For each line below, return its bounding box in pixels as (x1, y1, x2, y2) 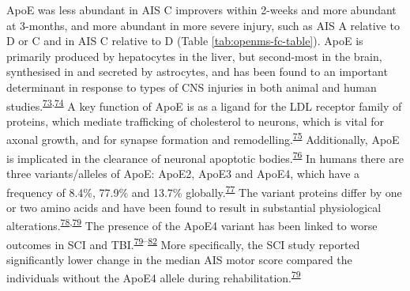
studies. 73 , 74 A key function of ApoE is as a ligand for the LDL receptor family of (6, 95, 402, 114)
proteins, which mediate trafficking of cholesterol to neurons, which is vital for (6, 112, 385, 129)
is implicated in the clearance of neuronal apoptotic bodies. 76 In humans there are (6, 147, 404, 166)
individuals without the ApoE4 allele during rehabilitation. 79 (6, 267, 301, 286)
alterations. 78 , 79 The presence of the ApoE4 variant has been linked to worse (6, 215, 378, 233)
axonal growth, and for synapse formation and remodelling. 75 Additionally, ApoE (6, 129, 400, 148)
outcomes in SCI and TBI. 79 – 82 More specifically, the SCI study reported (6, 233, 360, 252)
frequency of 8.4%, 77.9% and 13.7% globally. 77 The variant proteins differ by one (6, 181, 402, 200)
